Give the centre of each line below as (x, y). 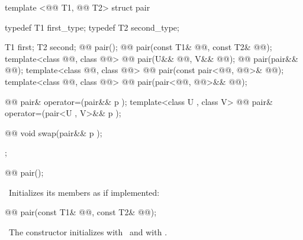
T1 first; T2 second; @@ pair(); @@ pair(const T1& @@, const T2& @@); (138, 47)
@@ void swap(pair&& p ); (54, 132)
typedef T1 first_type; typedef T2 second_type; (92, 27)
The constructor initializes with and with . (88, 231)
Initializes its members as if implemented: (84, 192)
